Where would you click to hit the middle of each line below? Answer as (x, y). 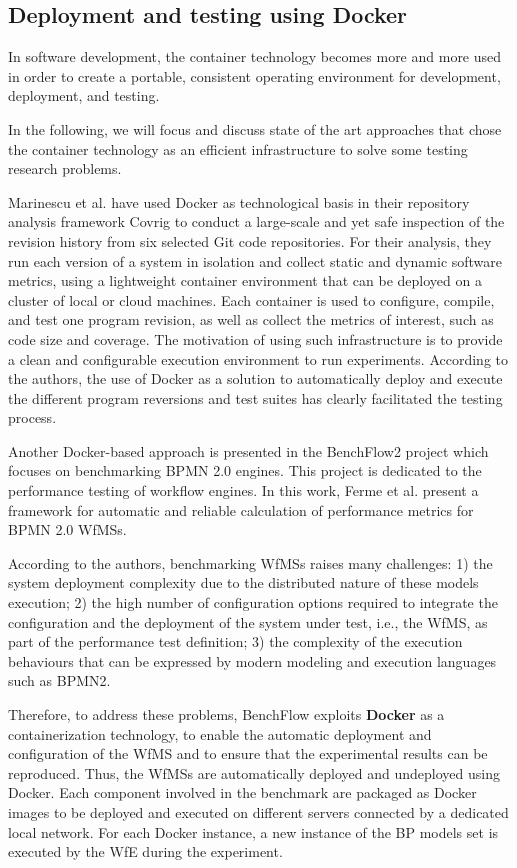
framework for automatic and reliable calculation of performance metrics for (241, 509)
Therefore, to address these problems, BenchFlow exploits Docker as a (226, 714)
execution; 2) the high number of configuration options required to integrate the (253, 602)
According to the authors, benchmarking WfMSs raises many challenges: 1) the (250, 562)
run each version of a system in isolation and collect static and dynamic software (255, 260)
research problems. (65, 168)
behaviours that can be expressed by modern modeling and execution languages (252, 660)
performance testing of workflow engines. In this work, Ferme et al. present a (243, 490)
